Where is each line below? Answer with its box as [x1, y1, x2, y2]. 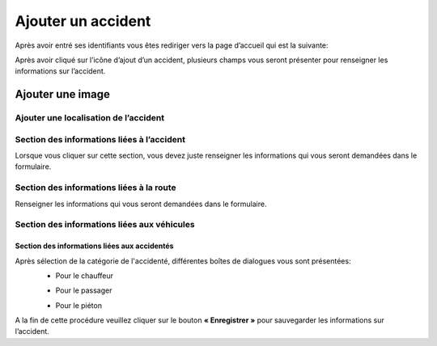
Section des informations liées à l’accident [15, 133, 186, 145]
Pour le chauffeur [55, 271, 113, 281]
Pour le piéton [55, 300, 103, 310]
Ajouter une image [15, 87, 111, 101]
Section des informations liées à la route [15, 182, 177, 193]
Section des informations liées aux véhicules [15, 219, 195, 230]
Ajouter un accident [15, 12, 151, 30]
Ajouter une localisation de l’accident [15, 112, 165, 124]
